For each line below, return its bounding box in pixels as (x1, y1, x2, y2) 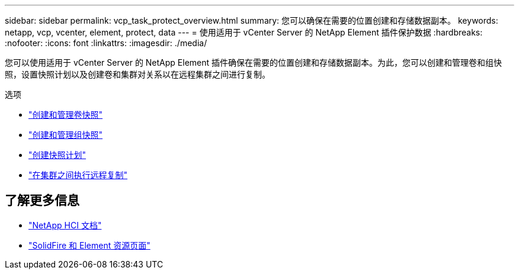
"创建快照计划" (28, 150, 86, 160)
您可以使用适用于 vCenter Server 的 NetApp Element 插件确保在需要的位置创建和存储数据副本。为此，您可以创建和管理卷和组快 (5, 57, 502, 67)
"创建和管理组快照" (28, 130, 103, 140)
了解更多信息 (5, 193, 79, 208)
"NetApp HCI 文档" (28, 220, 102, 230)
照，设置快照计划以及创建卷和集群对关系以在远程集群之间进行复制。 (5, 69, 270, 79)
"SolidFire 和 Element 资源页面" (28, 240, 150, 250)
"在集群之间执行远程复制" (28, 170, 128, 180)
